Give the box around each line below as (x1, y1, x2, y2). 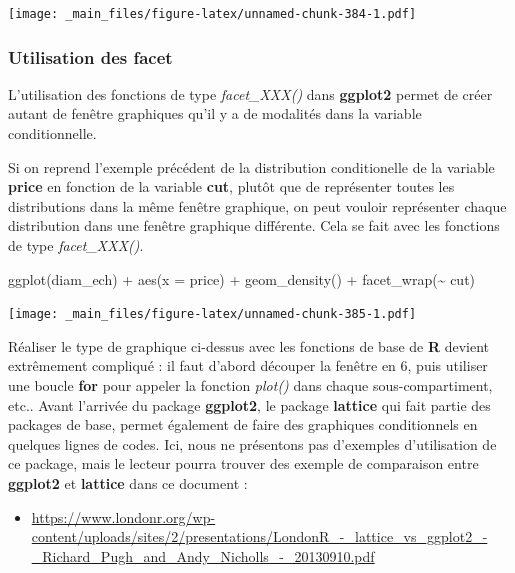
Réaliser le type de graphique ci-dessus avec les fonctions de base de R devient (8, 335, 490, 356)
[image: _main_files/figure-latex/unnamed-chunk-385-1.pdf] (8, 307, 417, 322)
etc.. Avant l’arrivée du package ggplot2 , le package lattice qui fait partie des (8, 394, 491, 415)
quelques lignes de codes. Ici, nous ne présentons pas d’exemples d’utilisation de (8, 433, 497, 454)
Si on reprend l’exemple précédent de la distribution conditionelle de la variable (8, 156, 495, 177)
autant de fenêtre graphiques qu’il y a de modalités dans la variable (8, 103, 422, 124)
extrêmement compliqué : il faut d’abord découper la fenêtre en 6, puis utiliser (8, 355, 488, 376)
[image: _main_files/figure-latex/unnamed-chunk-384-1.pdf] (8, 7, 417, 21)
